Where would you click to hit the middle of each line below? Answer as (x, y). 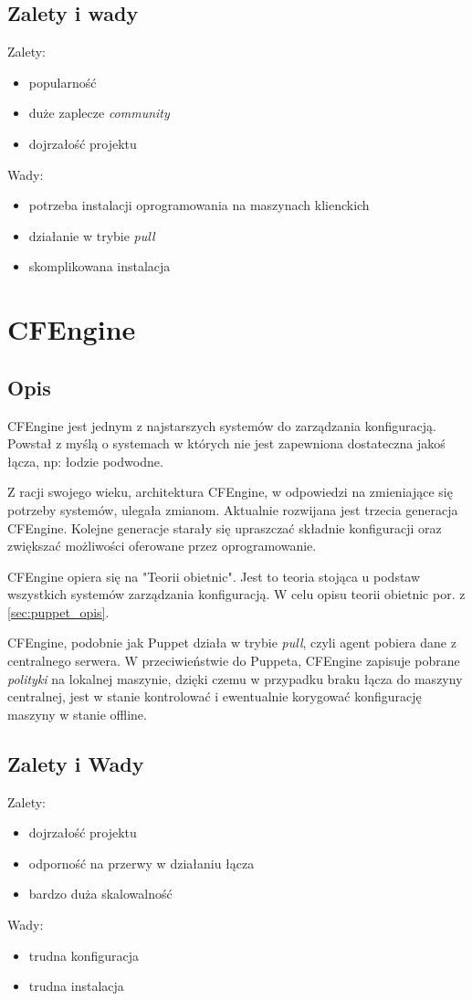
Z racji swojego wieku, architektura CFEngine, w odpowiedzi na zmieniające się (230, 492)
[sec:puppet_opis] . (58, 611)
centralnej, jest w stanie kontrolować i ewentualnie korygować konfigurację (215, 696)
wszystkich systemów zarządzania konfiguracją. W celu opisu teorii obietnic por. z (236, 594)
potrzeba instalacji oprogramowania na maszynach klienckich (199, 205)
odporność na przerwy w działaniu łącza (142, 863)
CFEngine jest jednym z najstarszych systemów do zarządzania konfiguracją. (222, 425)
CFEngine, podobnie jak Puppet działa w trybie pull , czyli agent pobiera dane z (232, 643)
